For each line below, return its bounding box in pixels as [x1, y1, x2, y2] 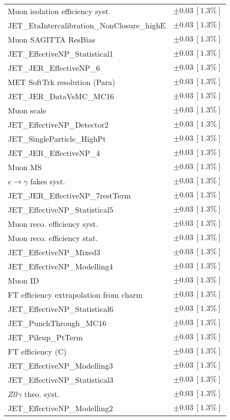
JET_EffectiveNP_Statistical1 [8, 48, 114, 59]
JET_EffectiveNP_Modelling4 [8, 261, 113, 272]
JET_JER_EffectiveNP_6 [8, 62, 100, 73]
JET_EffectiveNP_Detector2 [8, 119, 109, 130]
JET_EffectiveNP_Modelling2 [8, 402, 113, 414]
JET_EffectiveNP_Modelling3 [8, 360, 113, 371]
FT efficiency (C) [8, 346, 67, 357]
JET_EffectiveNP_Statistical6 [8, 303, 114, 314]
